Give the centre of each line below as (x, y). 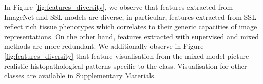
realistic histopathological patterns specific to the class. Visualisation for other (126, 66)
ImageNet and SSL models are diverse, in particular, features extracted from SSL (130, 16)
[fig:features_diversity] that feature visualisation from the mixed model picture (127, 56)
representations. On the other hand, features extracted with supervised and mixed (132, 36)
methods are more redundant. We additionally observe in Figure (104, 46)
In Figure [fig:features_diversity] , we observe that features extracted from (119, 7)
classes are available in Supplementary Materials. (80, 76)
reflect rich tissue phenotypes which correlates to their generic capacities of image (131, 26)
